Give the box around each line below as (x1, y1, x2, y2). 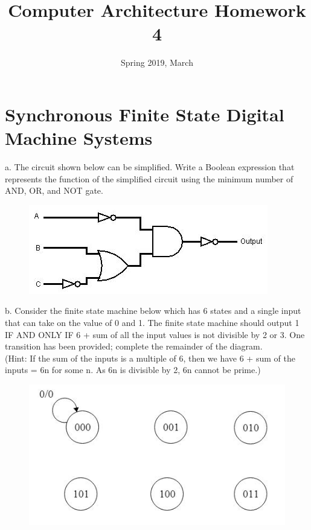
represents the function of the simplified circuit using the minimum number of (5, 172, 293, 185)
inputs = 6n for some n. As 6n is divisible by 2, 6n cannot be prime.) (5, 363, 261, 376)
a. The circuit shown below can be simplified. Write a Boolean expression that (5, 161, 295, 173)
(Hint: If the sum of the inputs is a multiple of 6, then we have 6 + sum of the (5, 351, 295, 364)
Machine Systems (5, 126, 153, 150)
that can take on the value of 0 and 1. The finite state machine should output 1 (5, 316, 300, 328)
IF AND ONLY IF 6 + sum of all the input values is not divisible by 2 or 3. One (5, 328, 305, 340)
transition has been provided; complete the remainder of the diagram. (5, 340, 263, 353)
